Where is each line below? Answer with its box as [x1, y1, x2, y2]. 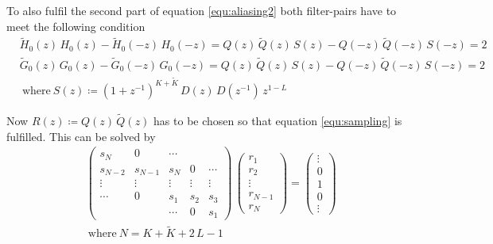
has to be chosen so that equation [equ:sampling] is [153, 112, 402, 128]
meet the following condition [6, 17, 146, 34]
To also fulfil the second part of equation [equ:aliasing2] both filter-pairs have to [6, 2, 397, 18]
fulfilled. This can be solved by [6, 128, 156, 144]
